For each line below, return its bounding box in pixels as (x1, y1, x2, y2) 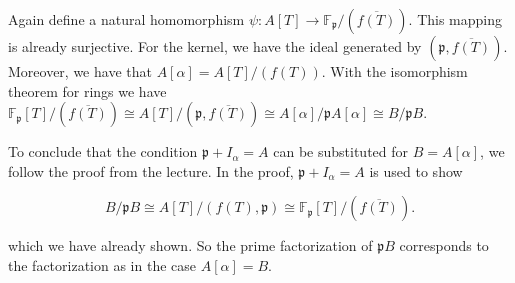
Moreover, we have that (8, 61, 152, 81)
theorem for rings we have (8, 80, 167, 101)
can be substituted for (273, 141, 409, 162)
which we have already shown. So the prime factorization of (8, 235, 373, 256)
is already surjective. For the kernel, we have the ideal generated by (8, 36, 422, 56)
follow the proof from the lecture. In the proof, (8, 160, 294, 181)
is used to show (369, 160, 463, 181)
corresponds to (399, 235, 489, 256)
